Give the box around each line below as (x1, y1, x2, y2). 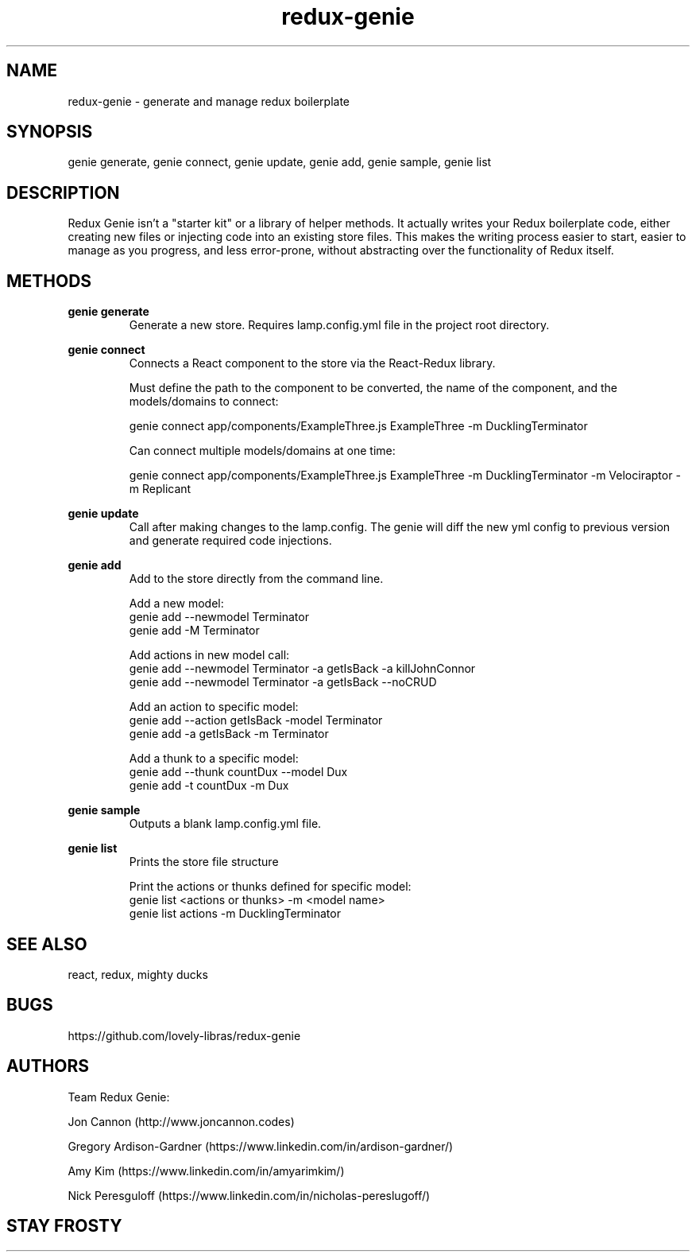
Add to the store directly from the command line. (129, 572, 384, 586)
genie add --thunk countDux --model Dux (129, 765, 348, 779)
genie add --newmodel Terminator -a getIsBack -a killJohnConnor (129, 662, 476, 676)
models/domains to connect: (129, 394, 279, 409)
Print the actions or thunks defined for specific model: (129, 879, 412, 894)
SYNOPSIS (6, 122, 93, 142)
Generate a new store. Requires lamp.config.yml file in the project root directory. (129, 318, 550, 332)
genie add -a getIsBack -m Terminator (129, 727, 329, 741)
